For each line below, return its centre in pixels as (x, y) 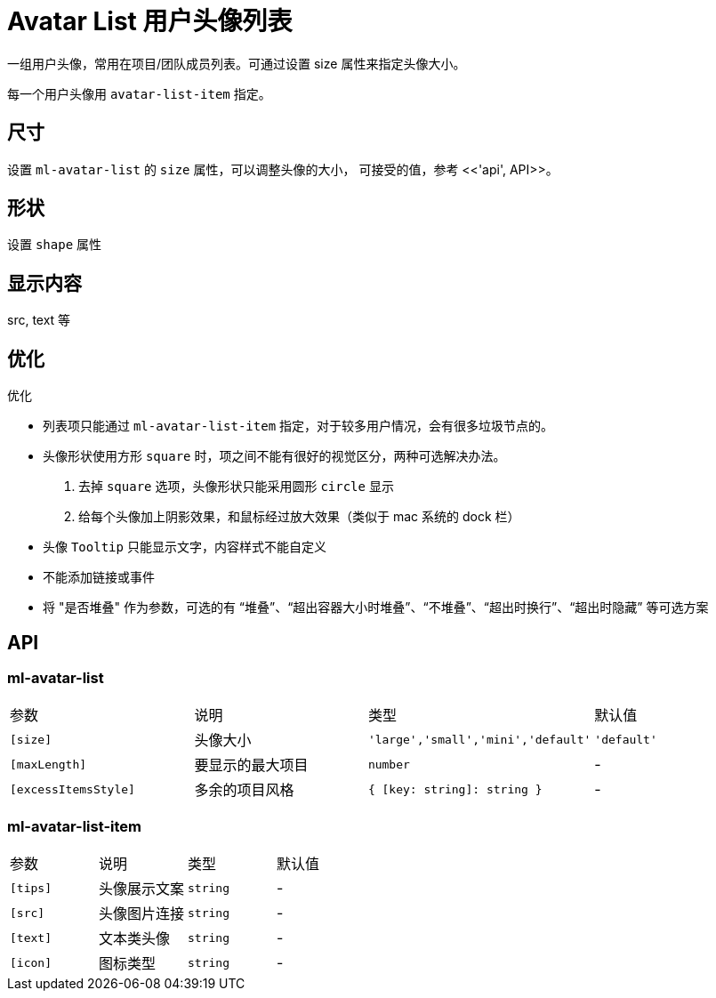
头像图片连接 (142, 914)
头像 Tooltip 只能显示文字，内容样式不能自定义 (185, 547)
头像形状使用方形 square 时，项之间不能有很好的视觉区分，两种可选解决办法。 (274, 456)
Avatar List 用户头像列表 (150, 21)
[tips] (31, 888)
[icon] (31, 962)
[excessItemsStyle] (72, 789)
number (389, 764)
